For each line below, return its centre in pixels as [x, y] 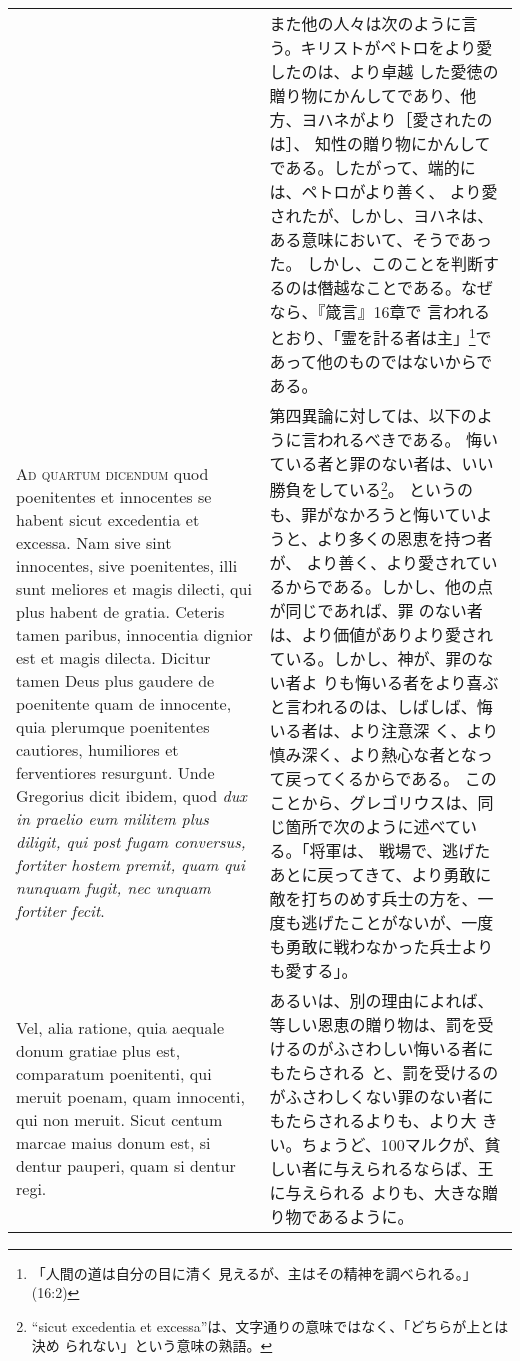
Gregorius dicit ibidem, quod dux [131, 796]
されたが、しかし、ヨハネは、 [381, 215]
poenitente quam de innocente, [124, 704]
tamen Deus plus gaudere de [115, 681]
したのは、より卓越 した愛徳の [384, 71]
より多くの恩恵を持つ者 [404, 538]
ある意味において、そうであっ [381, 239]
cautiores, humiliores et [97, 750]
